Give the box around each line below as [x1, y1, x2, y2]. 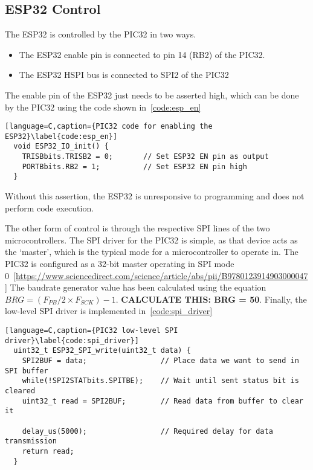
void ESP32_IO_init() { [13, 142, 109, 151]
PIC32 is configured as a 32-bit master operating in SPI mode [5, 257, 234, 270]
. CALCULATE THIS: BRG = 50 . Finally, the [115, 292, 307, 305]
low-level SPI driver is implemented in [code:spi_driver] [5, 304, 213, 317]
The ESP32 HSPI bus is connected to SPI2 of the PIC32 [19, 68, 229, 81]
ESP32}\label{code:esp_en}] [5, 132, 118, 141]
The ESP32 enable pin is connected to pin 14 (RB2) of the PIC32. [19, 48, 265, 60]
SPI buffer [5, 366, 48, 375]
